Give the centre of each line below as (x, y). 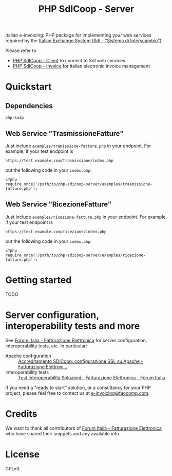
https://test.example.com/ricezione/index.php (56, 232)
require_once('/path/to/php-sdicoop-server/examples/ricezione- (75, 255)
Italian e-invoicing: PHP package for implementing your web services (78, 35)
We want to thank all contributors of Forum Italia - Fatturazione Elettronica (83, 428)
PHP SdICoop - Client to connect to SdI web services (69, 61)
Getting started (39, 280)
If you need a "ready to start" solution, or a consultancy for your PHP (78, 387)
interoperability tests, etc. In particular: (46, 346)
